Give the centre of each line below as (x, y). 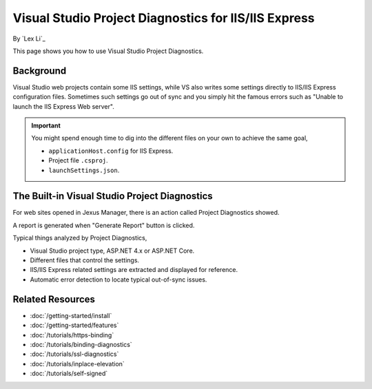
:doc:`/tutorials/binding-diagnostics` (81, 344)
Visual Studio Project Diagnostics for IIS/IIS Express (164, 18)
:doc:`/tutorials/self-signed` (69, 374)
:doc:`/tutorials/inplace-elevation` (77, 364)
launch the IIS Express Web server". (64, 106)
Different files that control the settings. (85, 260)
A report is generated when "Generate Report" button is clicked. (104, 225)
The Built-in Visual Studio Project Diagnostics (113, 196)
